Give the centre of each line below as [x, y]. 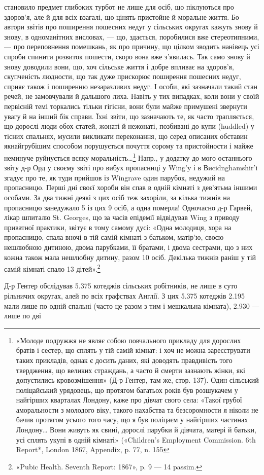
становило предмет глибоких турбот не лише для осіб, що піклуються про [119, 7]
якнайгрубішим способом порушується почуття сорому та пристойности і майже [129, 146]
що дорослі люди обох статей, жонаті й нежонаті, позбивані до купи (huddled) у [129, 126]
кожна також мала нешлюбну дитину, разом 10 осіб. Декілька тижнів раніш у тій [130, 257]
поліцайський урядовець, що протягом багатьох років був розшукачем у [127, 390]
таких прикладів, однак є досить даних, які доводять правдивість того [124, 360]
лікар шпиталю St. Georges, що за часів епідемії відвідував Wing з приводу [122, 217]
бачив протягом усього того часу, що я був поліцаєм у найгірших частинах [132, 419]
